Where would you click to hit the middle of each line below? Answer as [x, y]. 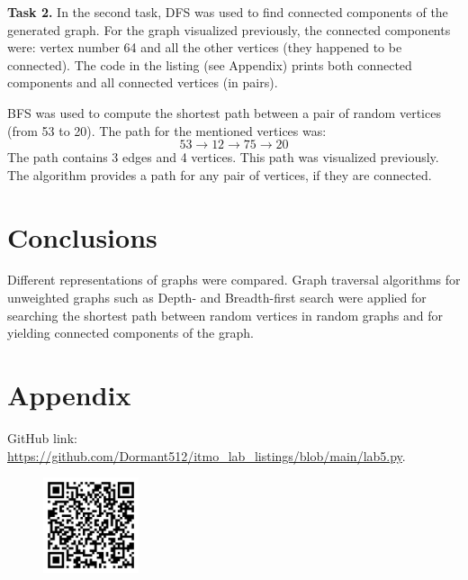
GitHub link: [42, 437]
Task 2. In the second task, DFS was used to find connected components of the [228, 12]
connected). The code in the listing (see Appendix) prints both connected [210, 64]
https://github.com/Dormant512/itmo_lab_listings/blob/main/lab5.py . [207, 455]
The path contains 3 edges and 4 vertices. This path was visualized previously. [223, 157]
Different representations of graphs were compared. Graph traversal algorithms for [234, 280]
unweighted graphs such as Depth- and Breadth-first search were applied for [217, 298]
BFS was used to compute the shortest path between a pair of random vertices [224, 112]
